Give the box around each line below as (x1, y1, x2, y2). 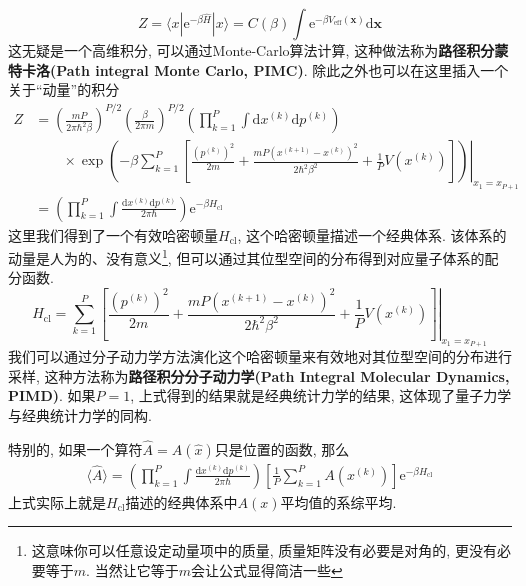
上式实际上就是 (8, 491, 106, 512)
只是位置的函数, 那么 (214, 438, 350, 459)
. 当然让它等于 (86, 560, 179, 581)
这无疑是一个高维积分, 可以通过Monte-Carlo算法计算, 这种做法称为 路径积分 (8, 40, 495, 60)
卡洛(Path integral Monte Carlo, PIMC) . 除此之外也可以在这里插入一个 (21, 59, 509, 80)
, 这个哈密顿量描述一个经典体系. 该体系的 (237, 224, 507, 245)
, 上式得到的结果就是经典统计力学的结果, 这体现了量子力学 (130, 385, 512, 406)
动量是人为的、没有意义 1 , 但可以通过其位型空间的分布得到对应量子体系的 (8, 245, 485, 268)
